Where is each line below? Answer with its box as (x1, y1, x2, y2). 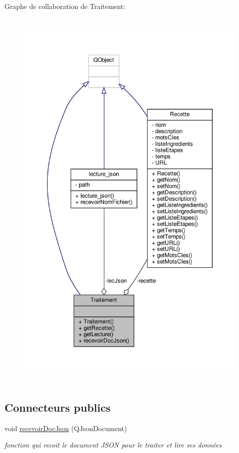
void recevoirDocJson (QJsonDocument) (4, 423, 127, 433)
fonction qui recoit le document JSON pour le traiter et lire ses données (4, 440, 222, 450)
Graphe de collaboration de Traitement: (4, 1, 126, 11)
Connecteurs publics (4, 399, 111, 415)
